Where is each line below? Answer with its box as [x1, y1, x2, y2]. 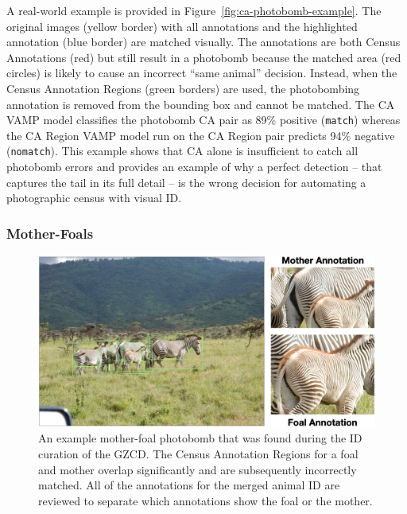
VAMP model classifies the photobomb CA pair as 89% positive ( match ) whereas [6, 111, 401, 128]
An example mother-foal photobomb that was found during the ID [38, 430, 362, 446]
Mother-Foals [6, 223, 94, 243]
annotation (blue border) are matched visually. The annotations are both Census [6, 33, 401, 50]
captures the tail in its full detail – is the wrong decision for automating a [6, 173, 366, 190]
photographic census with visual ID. [6, 189, 182, 206]
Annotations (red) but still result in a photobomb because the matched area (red [6, 49, 401, 65]
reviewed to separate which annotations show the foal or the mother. [38, 492, 373, 508]
